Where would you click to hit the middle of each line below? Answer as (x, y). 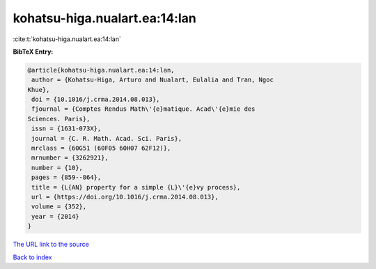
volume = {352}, (59, 207)
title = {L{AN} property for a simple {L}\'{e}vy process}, (136, 187)
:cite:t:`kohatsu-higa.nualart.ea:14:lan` (67, 39)
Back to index (32, 257)
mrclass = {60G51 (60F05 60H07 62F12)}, (101, 148)
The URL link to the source (51, 245)
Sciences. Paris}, (59, 119)
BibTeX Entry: (33, 52)
